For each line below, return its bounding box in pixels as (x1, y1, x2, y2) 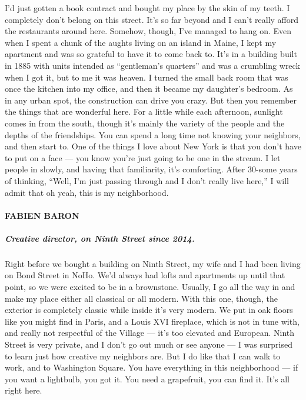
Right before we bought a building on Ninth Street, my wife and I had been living (5, 257, 301, 269)
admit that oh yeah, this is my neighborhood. (5, 186, 169, 198)
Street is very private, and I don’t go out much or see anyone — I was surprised (5, 338, 293, 350)
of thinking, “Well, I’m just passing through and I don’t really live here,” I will (5, 174, 290, 186)
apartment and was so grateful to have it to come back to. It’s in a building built (5, 48, 297, 60)
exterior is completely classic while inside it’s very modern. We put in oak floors (5, 304, 293, 316)
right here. (5, 384, 42, 396)
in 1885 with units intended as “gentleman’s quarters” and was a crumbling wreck (5, 59, 300, 71)
